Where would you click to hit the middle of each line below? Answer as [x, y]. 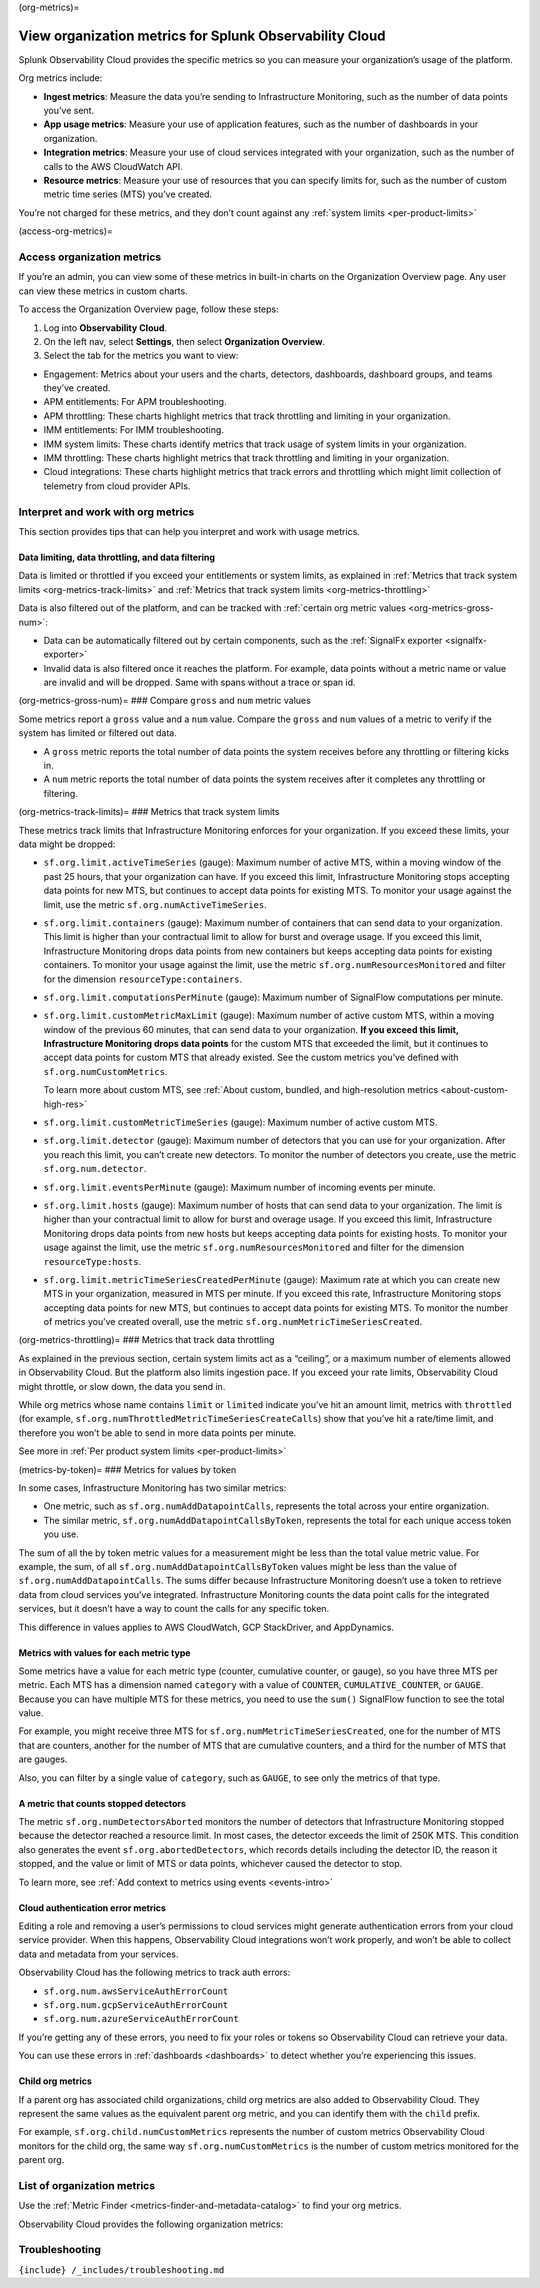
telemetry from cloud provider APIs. [117, 486]
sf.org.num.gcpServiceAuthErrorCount [136, 2004]
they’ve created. [77, 388]
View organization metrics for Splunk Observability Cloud [202, 35]
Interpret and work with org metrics [106, 512]
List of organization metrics [86, 2185]
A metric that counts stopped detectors [102, 1803]
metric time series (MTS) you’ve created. [128, 194]
